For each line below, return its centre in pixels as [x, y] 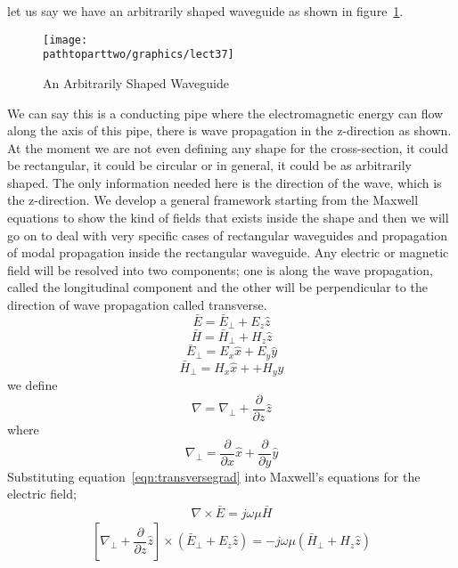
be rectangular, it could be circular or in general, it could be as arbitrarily [209, 165]
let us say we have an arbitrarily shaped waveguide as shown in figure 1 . [205, 11]
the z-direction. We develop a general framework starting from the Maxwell [213, 200]
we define [33, 385]
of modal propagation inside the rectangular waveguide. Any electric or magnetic [228, 252]
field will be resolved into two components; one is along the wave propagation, [220, 269]
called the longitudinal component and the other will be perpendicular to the [217, 287]
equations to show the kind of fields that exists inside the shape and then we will [228, 218]
